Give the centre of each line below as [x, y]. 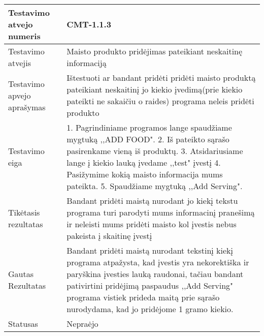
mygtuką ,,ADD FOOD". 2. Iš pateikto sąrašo [148, 139]
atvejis [20, 63]
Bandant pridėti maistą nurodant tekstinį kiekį [150, 250]
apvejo [20, 95]
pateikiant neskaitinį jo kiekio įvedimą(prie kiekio [155, 89]
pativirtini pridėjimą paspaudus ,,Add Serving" [150, 285]
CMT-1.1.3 [89, 24]
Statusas [23, 324]
